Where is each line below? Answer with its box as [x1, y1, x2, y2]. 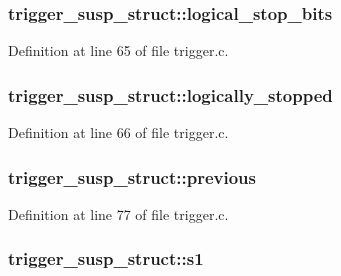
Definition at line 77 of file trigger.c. [8, 203, 229, 224]
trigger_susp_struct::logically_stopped [8, 82, 333, 107]
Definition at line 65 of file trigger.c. [8, 40, 229, 61]
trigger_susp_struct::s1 [8, 246, 204, 271]
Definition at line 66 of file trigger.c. [8, 122, 229, 143]
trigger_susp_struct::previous [8, 164, 256, 189]
